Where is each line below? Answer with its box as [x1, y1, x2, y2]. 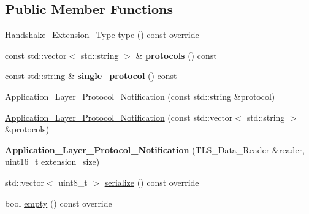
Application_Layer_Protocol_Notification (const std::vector [5, 110, 233, 123]
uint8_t [58, 175, 88, 188]
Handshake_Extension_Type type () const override [5, 28, 199, 41]
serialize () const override [104, 175, 199, 188]
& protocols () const [135, 48, 217, 61]
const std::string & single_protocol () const [5, 69, 177, 82]
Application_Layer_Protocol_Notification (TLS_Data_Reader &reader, [5, 143, 305, 156]
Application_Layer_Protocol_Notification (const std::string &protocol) [5, 90, 275, 102]
